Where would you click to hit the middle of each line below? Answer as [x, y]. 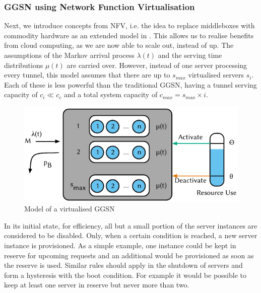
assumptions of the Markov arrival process [69, 55]
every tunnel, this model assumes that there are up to [87, 75]
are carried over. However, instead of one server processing [157, 65]
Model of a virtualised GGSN [70, 209]
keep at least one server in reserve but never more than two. [97, 285]
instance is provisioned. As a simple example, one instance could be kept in [120, 245]
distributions [24, 65]
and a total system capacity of [111, 94]
